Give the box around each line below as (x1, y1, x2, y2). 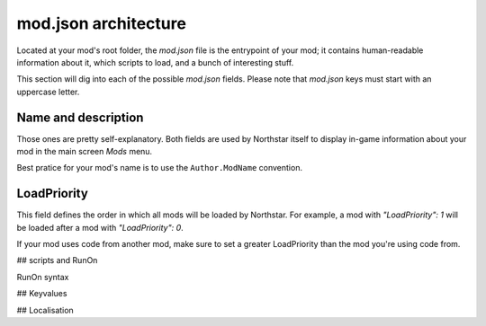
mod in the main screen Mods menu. (16, 146, 153, 157)
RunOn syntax (16, 271, 69, 282)
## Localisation (16, 304, 74, 315)
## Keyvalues (16, 288, 67, 299)
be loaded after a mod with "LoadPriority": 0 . (16, 222, 184, 233)
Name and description (16, 110, 144, 125)
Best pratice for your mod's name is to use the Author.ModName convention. (16, 163, 303, 173)
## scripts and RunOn (16, 255, 98, 266)
